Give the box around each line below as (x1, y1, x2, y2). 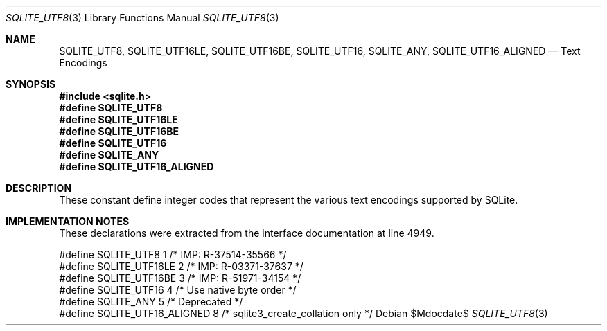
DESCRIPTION (6, 182, 72, 194)
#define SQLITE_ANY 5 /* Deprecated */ (59, 296, 243, 307)
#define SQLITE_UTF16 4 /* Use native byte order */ (59, 284, 297, 296)
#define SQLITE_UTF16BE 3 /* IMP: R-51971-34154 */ (59, 272, 301, 284)
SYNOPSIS (6, 78, 56, 90)
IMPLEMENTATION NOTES (6, 215, 130, 227)
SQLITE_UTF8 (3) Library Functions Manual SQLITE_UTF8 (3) (6, 12, 279, 24)
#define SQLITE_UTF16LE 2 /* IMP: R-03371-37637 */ (59, 260, 303, 272)
